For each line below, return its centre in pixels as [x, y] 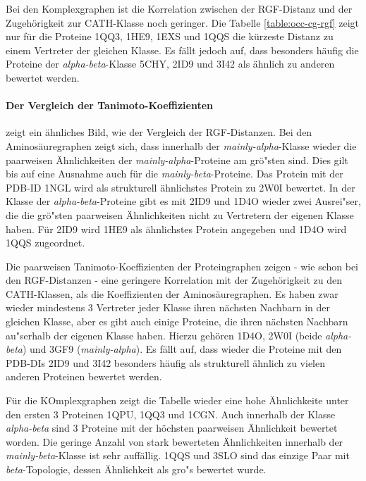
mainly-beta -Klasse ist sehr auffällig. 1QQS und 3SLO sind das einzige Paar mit [178, 455]
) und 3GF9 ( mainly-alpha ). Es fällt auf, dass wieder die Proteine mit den [182, 349]
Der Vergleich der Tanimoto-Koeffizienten [110, 105]
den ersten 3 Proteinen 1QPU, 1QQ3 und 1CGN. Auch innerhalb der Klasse [171, 414]
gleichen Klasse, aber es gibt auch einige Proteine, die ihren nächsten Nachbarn [177, 321]
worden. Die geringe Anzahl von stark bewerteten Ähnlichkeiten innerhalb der [175, 441]
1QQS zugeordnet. [45, 243]
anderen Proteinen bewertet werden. [84, 376]
